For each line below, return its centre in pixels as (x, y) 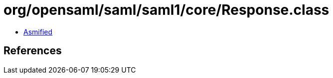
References (33, 51)
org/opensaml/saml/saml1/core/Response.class (166, 10)
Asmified (38, 32)
